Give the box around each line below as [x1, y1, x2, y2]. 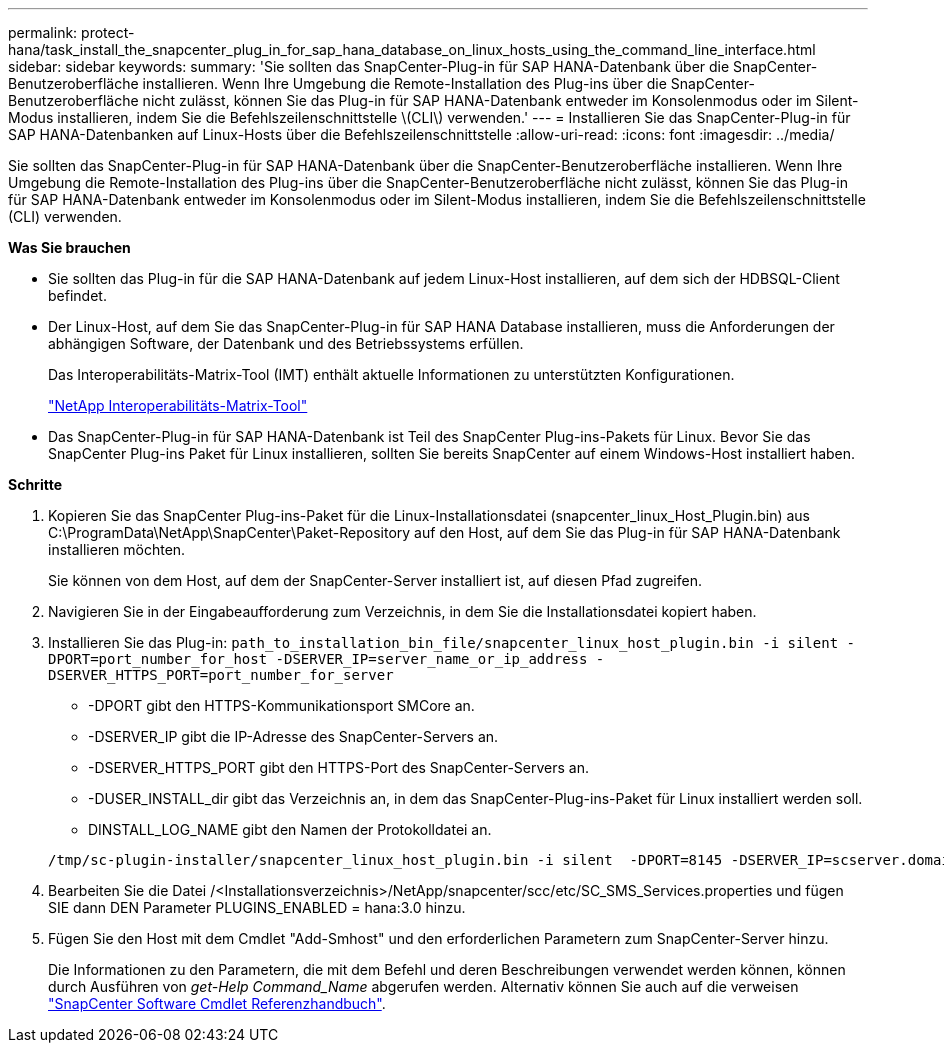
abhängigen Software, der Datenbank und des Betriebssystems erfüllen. [48, 335, 524, 352]
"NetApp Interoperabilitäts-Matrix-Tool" [48, 397, 308, 414]
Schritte [8, 476, 62, 493]
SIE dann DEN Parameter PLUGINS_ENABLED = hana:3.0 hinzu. [48, 899, 466, 916]
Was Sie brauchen [8, 239, 131, 256]
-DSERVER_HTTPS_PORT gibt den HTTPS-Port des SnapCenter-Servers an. [88, 759, 589, 776]
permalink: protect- [8, 24, 135, 41]
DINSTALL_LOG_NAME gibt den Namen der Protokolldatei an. [88, 821, 492, 838]
